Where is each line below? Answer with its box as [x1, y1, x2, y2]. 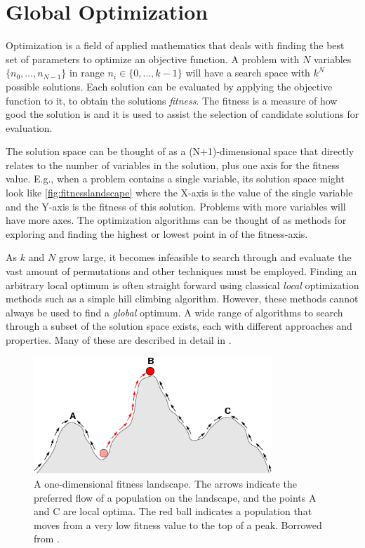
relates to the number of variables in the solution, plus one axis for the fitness [6, 157, 340, 172]
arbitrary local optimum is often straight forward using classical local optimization [6, 277, 359, 292]
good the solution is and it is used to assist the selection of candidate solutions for [6, 107, 359, 121]
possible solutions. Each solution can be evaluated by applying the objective [6, 79, 333, 93]
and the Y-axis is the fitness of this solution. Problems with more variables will [6, 199, 346, 213]
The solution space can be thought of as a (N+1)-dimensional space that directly [6, 144, 354, 159]
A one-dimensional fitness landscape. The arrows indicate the [34, 476, 297, 490]
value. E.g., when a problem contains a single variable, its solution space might [6, 171, 345, 186]
